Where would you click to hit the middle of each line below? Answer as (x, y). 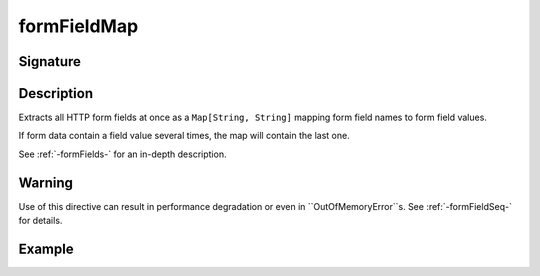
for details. (40, 221)
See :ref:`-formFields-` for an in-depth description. (122, 154)
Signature (50, 61)
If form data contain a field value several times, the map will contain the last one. (184, 136)
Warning (46, 182)
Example (46, 248)
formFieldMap (78, 26)
